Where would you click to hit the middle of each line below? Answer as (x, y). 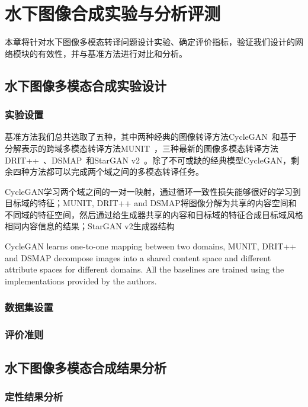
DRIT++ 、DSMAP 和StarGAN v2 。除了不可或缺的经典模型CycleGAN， (148, 160)
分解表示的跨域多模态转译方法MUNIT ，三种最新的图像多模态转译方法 (142, 148)
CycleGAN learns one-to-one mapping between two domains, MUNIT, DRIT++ (151, 246)
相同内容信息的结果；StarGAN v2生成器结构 (90, 226)
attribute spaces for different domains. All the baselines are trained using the (145, 269)
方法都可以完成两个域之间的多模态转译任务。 (116, 172)
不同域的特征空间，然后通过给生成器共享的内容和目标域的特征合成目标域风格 (154, 214)
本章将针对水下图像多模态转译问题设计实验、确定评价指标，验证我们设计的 (150, 42)
